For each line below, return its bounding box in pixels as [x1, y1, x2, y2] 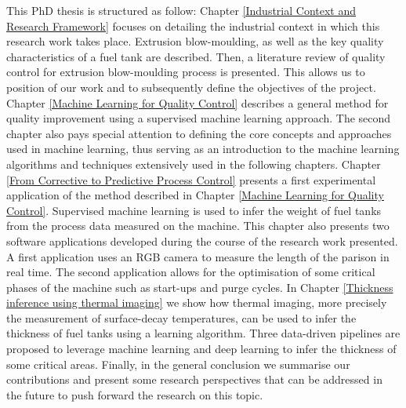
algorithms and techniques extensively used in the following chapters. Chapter [6, 155, 381, 172]
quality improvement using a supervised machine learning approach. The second [6, 110, 391, 126]
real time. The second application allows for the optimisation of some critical [6, 264, 375, 280]
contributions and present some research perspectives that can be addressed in [6, 371, 382, 388]
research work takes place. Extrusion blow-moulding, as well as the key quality [6, 33, 384, 49]
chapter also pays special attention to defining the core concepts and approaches [6, 125, 392, 141]
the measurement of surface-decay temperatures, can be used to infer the [6, 309, 357, 326]
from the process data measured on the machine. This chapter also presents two [6, 217, 390, 234]
